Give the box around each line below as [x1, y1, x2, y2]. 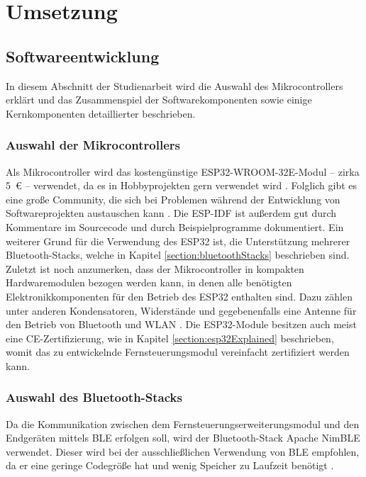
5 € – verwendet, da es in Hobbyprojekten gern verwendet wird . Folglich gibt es [6, 178, 357, 193]
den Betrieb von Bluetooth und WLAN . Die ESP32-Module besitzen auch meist [6, 317, 357, 332]
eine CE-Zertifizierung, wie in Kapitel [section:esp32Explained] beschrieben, [6, 330, 334, 345]
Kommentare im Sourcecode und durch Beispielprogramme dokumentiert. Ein [6, 219, 344, 234]
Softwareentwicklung [6, 45, 160, 67]
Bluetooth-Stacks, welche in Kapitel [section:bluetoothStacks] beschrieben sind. [6, 247, 350, 262]
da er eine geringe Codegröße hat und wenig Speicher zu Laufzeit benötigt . [6, 458, 334, 473]
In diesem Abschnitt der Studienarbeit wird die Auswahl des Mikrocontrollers [6, 78, 343, 93]
